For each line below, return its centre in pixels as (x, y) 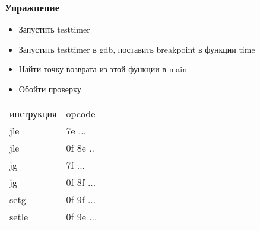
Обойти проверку (50, 89)
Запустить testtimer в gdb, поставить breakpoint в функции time (137, 49)
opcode (81, 113)
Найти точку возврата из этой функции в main (103, 69)
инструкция (33, 113)
